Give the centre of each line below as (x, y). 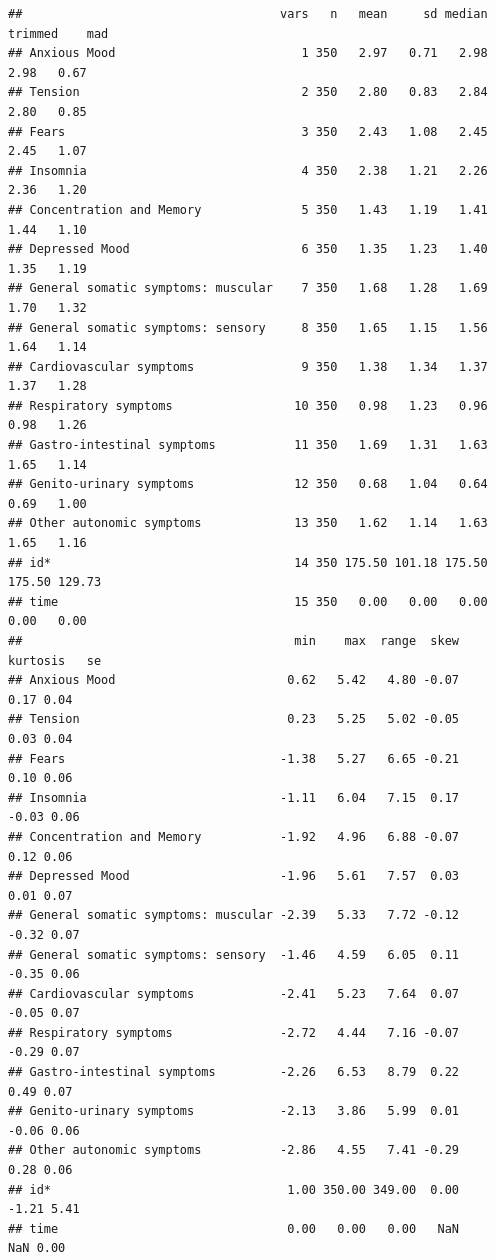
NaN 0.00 (37, 1248)
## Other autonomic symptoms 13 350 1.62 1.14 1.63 (248, 523)
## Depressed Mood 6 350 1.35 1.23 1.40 (248, 249)
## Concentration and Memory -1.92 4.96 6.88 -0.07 (234, 836)
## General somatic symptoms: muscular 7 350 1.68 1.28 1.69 (248, 288)
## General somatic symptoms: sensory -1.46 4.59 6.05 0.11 (234, 954)
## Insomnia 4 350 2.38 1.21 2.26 (248, 170)
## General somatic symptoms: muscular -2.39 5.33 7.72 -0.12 (234, 915)
